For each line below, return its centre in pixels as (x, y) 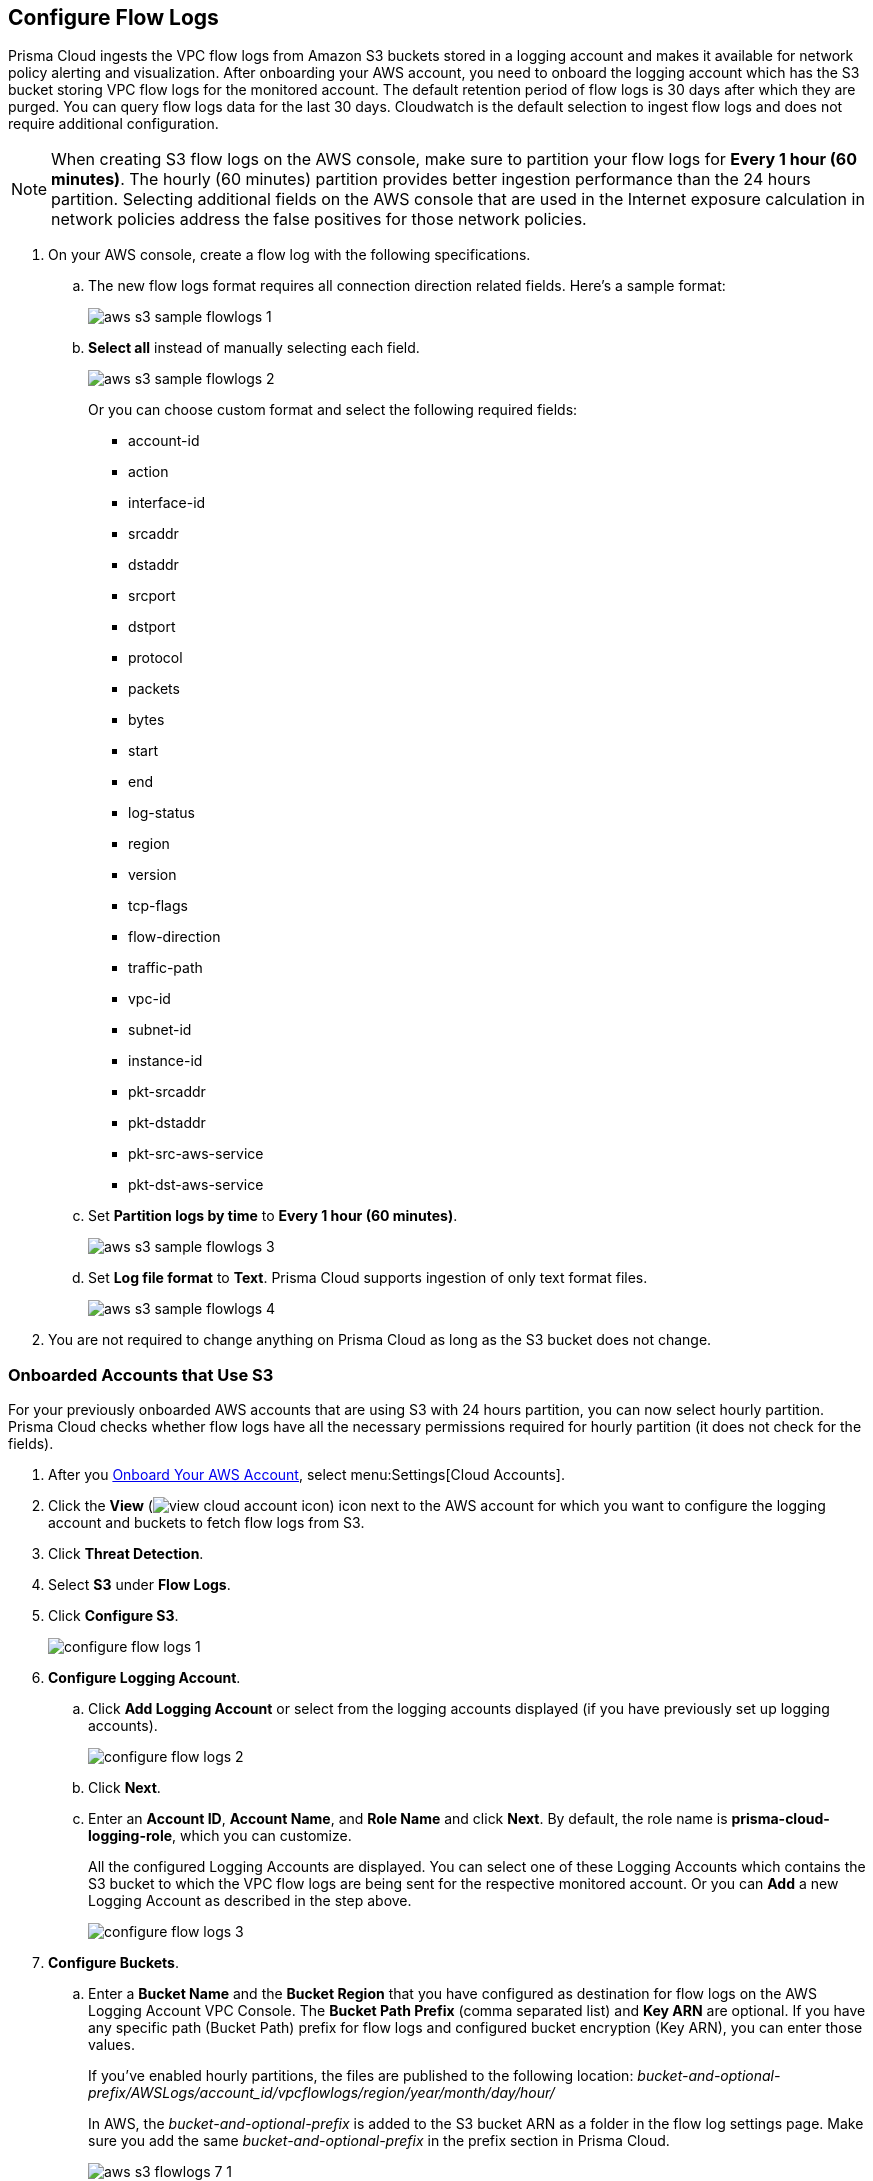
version (152, 875)
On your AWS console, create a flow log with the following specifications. (289, 255)
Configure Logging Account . (144, 1678)
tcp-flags (158, 906)
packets (154, 689)
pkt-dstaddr (167, 1123)
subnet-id (160, 1030)
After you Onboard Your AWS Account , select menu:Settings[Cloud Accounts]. (306, 1475)
